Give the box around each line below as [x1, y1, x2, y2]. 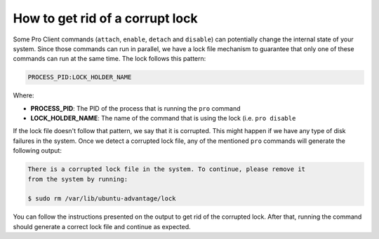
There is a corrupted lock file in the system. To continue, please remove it [27, 165, 305, 173]
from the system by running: [27, 175, 128, 183]
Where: [13, 91, 34, 100]
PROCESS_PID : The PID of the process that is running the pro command [30, 104, 241, 112]
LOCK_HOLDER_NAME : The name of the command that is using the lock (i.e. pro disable [30, 114, 296, 123]
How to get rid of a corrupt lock [13, 11, 198, 26]
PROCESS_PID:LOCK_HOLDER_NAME [27, 74, 132, 81]
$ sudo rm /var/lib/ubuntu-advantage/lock [27, 195, 176, 203]
